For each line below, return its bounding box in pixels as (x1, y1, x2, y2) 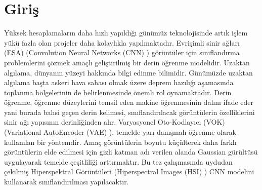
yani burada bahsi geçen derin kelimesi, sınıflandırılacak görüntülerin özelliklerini (4, 106, 255, 117)
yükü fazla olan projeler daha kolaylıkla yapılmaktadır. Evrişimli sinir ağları (4, 37, 240, 48)
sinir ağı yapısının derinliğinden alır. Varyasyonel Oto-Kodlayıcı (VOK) (4, 117, 225, 127)
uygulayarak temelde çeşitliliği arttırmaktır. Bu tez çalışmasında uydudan (4, 156, 233, 167)
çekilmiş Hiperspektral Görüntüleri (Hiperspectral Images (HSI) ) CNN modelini (4, 166, 254, 177)
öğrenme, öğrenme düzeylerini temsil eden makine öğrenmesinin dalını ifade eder (4, 97, 254, 107)
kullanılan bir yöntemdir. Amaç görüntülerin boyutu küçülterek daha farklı (4, 136, 237, 147)
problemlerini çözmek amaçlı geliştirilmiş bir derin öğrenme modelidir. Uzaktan (4, 57, 250, 67)
